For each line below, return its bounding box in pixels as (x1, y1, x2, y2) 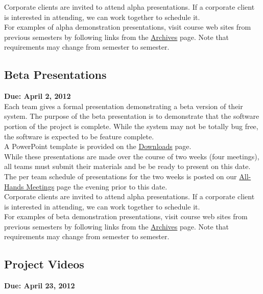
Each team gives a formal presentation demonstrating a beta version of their (4, 100, 243, 111)
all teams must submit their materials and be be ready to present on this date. (4, 161, 251, 172)
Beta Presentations (4, 67, 107, 82)
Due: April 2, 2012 (4, 91, 71, 101)
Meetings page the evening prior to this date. (26, 181, 168, 192)
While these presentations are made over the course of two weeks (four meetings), (4, 151, 259, 161)
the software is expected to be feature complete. (4, 131, 154, 141)
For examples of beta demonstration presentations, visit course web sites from (4, 211, 248, 222)
